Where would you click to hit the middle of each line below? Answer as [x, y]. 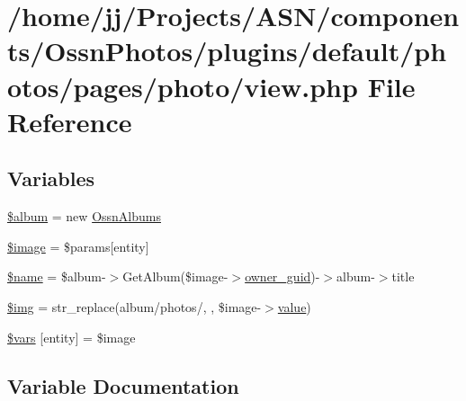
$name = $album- [57, 276]
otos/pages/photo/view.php [183, 86]
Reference [70, 121]
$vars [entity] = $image [72, 337]
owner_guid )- [282, 276]
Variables [51, 178]
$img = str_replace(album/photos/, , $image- [134, 306]
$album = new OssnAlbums [84, 216]
